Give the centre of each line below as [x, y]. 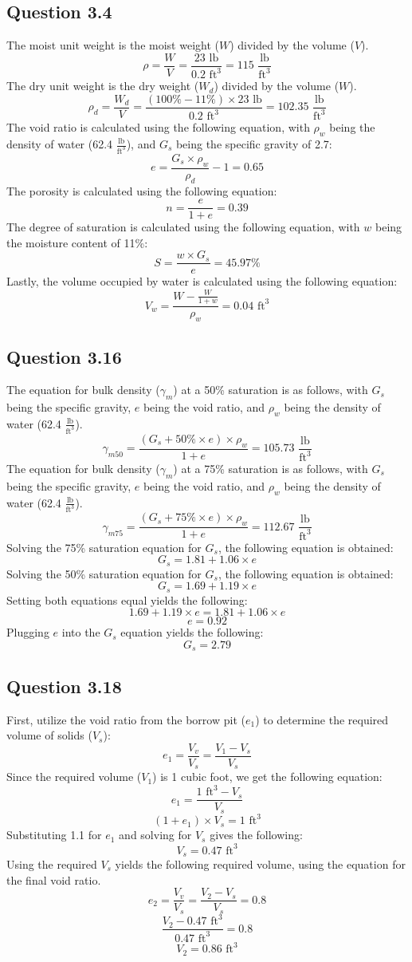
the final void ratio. [54, 879]
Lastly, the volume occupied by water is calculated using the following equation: [202, 281]
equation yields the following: [192, 632]
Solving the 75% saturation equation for [104, 547]
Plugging [28, 632]
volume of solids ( [49, 735]
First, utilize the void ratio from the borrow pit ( [126, 719]
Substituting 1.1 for [54, 835]
